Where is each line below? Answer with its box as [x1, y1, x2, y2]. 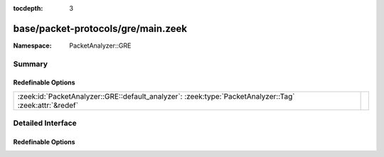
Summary [13, 59, 48, 69]
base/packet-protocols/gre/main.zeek [13, 22, 188, 35]
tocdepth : [13, 4, 43, 12]
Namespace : [13, 41, 53, 50]
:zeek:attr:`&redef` [17, 100, 78, 110]
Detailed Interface [13, 118, 78, 128]
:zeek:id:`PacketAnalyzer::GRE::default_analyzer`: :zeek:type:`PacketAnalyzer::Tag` [17, 91, 295, 101]
